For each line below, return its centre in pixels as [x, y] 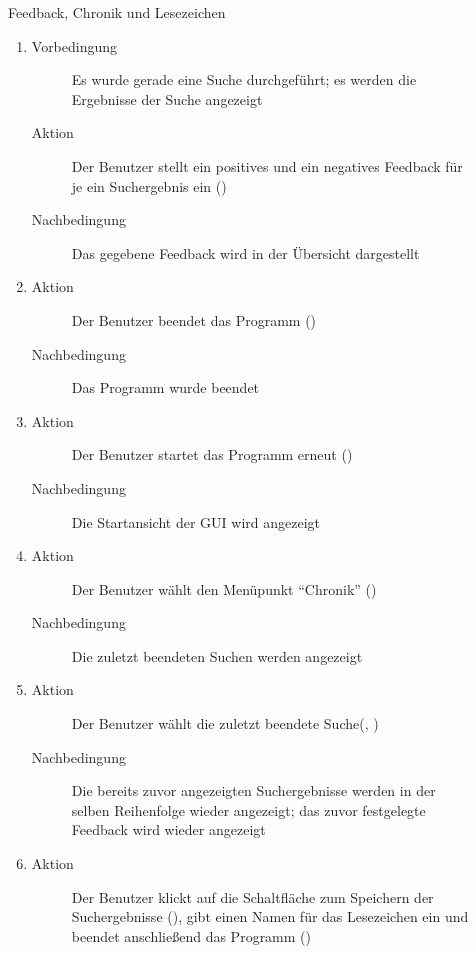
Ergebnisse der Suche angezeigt [167, 98]
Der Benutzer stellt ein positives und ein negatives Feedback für [267, 165]
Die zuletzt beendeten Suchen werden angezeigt [217, 655]
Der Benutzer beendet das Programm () [194, 319]
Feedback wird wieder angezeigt [168, 829]
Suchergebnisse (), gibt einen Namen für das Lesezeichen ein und [270, 916]
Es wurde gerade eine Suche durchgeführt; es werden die [244, 79]
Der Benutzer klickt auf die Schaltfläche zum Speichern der [252, 896]
